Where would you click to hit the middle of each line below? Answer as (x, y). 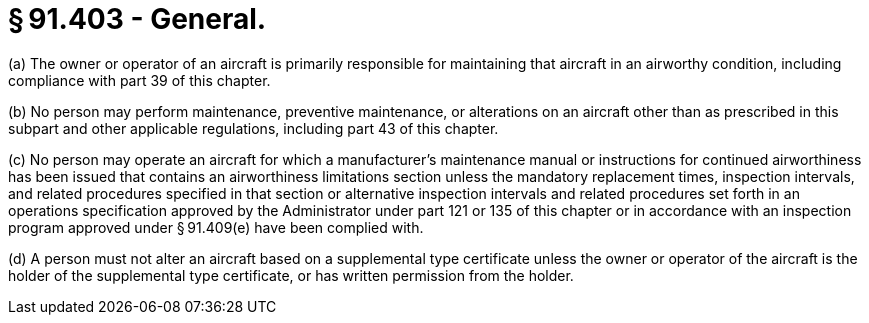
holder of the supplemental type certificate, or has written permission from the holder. (291, 275)
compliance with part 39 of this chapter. (139, 80)
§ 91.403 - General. (137, 19)
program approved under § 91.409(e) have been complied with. (216, 227)
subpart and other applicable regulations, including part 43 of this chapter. (253, 128)
